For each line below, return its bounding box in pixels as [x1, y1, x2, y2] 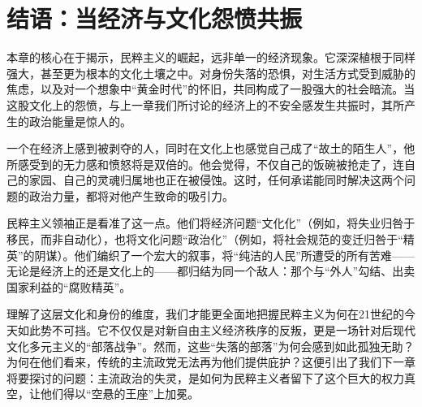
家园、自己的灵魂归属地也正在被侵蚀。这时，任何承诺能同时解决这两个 [28, 171, 404, 188]
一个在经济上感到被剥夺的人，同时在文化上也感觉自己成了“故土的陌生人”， [6, 140, 404, 157]
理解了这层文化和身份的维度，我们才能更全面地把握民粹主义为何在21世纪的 [6, 305, 404, 323]
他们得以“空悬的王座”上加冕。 [40, 385, 200, 402]
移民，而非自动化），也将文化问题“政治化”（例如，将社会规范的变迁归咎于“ [6, 231, 403, 248]
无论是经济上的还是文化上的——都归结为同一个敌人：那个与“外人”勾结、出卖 [6, 262, 416, 279]
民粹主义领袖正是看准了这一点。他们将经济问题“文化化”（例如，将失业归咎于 [6, 214, 416, 232]
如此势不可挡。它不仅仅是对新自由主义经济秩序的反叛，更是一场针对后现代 [17, 322, 416, 339]
